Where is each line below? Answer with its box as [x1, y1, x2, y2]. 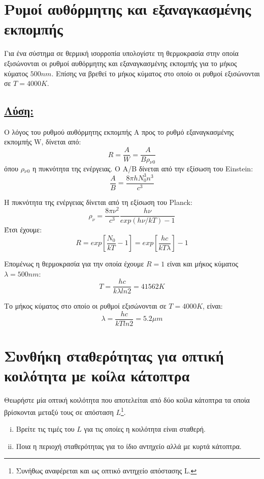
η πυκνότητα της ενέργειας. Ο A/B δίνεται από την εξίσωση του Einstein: [32, 163, 253, 173]
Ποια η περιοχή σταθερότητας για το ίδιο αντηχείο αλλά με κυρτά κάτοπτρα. [16, 440, 242, 451]
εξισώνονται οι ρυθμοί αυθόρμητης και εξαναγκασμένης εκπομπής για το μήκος [4, 57, 237, 68]
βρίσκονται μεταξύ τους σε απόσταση [4, 406, 114, 417]
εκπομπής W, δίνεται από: [4, 136, 81, 147]
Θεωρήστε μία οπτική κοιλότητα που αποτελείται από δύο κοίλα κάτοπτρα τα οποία [4, 395, 250, 405]
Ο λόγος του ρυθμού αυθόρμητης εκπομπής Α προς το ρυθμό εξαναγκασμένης [4, 126, 234, 137]
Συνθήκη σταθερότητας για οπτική [4, 345, 224, 366]
